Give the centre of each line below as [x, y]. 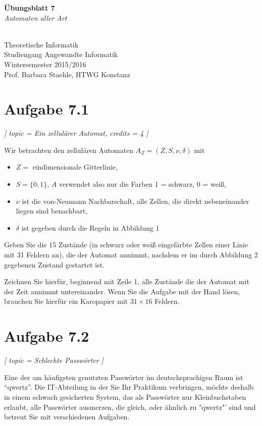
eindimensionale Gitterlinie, [75, 167]
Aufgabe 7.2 [47, 336]
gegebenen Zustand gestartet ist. [54, 264]
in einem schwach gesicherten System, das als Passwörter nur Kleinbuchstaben [125, 396]
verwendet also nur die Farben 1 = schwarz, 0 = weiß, [143, 184]
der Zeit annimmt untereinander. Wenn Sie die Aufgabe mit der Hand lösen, [122, 291]
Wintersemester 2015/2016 [45, 64]
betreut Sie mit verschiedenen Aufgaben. [67, 417]
